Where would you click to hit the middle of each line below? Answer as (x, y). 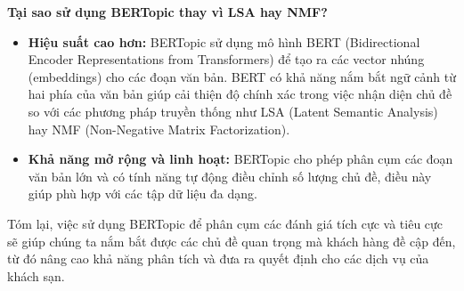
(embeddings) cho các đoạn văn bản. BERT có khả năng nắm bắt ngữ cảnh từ (242, 76)
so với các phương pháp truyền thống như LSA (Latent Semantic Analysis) (233, 111)
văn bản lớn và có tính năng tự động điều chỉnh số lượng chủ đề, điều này (230, 176)
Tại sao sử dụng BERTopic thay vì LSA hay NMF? (167, 12)
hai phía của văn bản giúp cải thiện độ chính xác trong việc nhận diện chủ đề (240, 94)
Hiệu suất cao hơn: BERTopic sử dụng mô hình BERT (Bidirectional (224, 41)
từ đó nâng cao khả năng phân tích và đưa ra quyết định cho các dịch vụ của (218, 259)
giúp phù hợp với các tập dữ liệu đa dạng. (142, 194)
